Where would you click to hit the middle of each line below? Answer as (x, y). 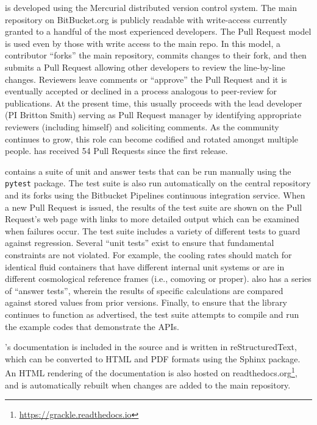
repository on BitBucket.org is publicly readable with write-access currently (146, 19)
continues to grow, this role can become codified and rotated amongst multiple (151, 139)
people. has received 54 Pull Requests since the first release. (116, 151)
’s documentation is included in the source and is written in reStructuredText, (151, 347)
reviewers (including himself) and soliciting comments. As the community (142, 126)
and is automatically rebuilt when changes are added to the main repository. (148, 385)
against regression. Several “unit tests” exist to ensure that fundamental (140, 243)
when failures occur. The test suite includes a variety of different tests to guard (153, 230)
